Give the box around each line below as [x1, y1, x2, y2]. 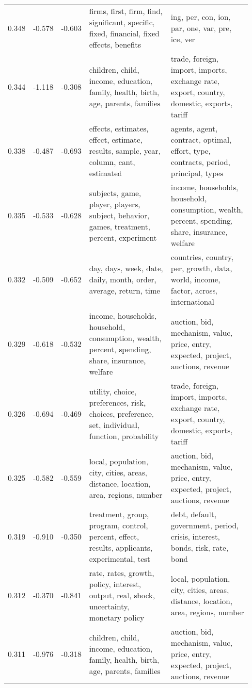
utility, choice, [89, 385, 137, 397]
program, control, [89, 520, 148, 531]
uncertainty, [89, 601, 129, 612]
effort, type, [171, 145, 211, 156]
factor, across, [171, 285, 218, 296]
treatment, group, [89, 508, 149, 520]
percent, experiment [89, 231, 157, 243]
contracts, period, [171, 156, 230, 167]
